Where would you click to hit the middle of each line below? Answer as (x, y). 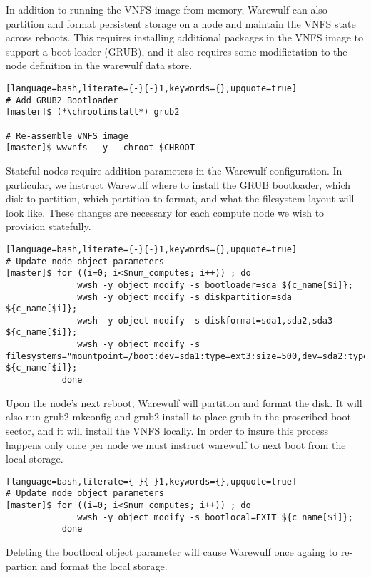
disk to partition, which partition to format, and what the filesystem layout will (180, 198)
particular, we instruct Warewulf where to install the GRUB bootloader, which (178, 184)
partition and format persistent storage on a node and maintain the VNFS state (181, 23)
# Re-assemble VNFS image (67, 136)
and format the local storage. (104, 566)
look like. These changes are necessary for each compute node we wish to (165, 212)
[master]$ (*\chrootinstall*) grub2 (93, 112)
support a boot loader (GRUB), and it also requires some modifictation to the (177, 51)
